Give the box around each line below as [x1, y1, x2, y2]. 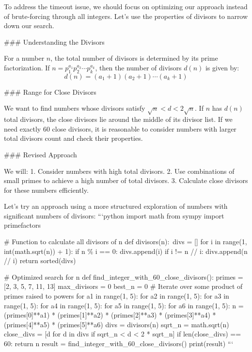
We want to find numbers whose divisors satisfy [4, 103, 145, 113]
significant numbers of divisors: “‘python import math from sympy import [4, 210, 224, 220]
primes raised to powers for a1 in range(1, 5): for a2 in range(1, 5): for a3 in [4, 291, 229, 301]
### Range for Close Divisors [4, 86, 96, 97]
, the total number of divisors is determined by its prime [50, 53, 218, 63]
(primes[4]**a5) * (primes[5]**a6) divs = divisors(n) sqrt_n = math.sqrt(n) [4, 319, 229, 329]
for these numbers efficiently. [4, 184, 89, 195]
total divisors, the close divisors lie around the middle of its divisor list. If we [4, 114, 233, 124]
